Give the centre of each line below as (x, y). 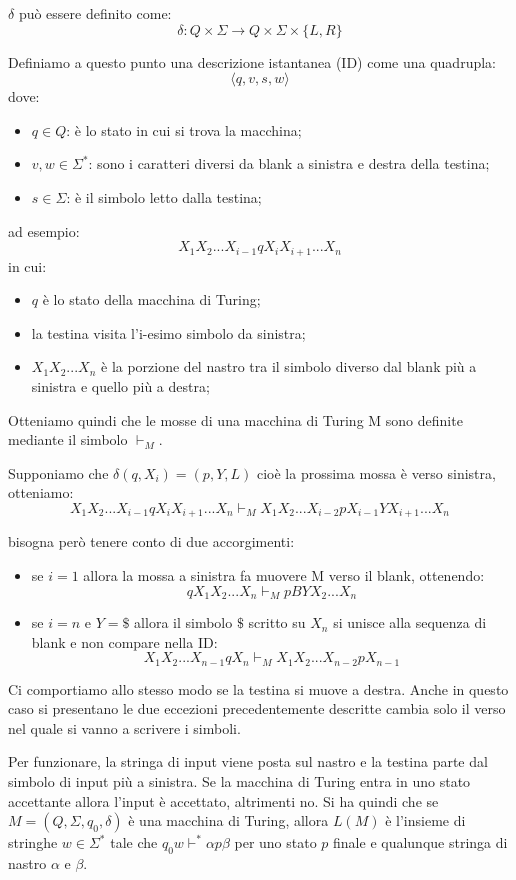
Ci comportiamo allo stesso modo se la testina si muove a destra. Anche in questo (258, 688)
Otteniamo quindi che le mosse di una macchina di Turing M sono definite (235, 419)
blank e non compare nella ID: (124, 641)
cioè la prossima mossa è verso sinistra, (376, 472)
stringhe (33, 842)
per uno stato (275, 842)
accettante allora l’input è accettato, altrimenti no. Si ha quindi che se (223, 800)
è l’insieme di (425, 820)
